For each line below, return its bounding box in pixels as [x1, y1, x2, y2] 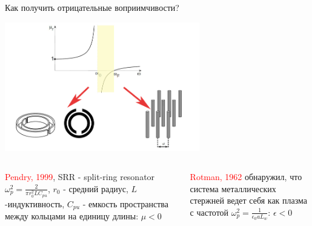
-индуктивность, [5, 197, 65, 210]
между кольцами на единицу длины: [5, 210, 139, 222]
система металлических [190, 182, 276, 195]
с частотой [190, 205, 229, 218]
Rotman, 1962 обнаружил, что [190, 170, 302, 183]
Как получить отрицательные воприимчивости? [5, 1, 179, 13]
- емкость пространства [82, 197, 168, 210]
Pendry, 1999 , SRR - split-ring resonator [5, 170, 155, 183]
